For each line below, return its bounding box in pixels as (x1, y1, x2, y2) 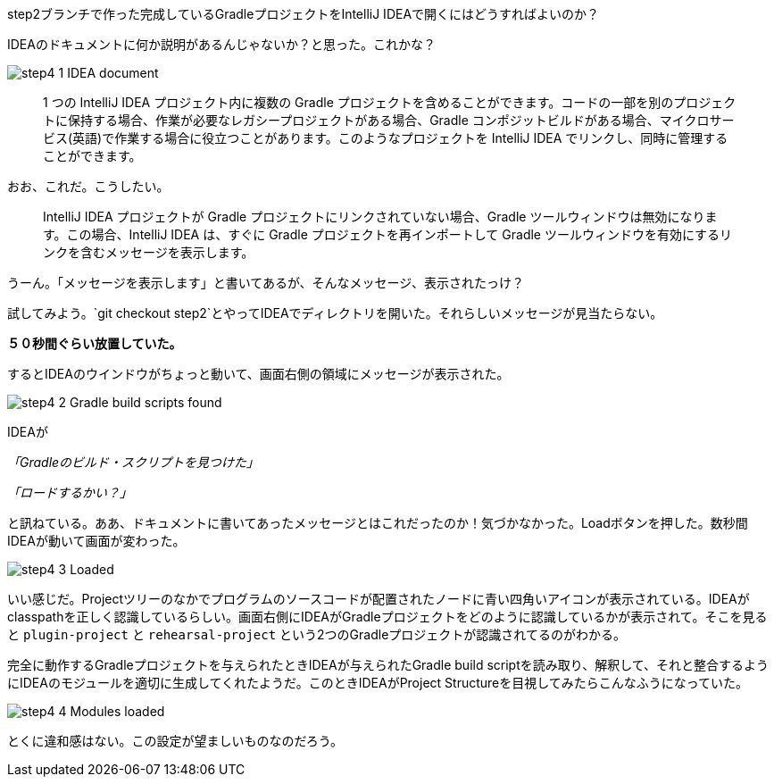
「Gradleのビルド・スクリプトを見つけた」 (7, 455, 260, 470)
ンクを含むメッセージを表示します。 (43, 245, 254, 260)
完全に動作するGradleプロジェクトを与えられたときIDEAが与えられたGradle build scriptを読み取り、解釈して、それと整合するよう (7, 657, 770, 672)
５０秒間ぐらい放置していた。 (7, 336, 182, 351)
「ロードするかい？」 (7, 485, 132, 500)
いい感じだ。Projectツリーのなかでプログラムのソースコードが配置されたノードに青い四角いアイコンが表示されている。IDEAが (7, 591, 750, 606)
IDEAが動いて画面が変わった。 (7, 533, 186, 548)
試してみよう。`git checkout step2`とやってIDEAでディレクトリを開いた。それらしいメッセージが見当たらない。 (7, 305, 663, 321)
